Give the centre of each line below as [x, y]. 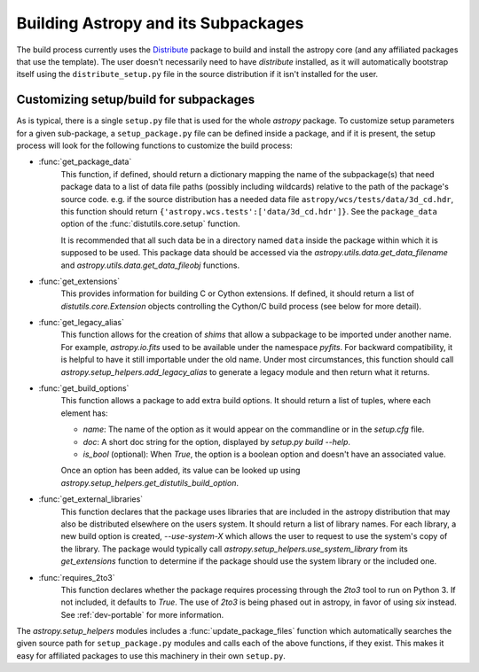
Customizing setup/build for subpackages [136, 100]
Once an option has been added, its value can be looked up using [181, 471]
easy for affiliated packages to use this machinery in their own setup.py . [151, 655]
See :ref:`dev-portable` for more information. [142, 614]
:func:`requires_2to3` [77, 577]
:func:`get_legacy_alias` [81, 323]
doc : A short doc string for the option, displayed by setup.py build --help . [216, 441]
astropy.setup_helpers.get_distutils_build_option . [150, 482]
